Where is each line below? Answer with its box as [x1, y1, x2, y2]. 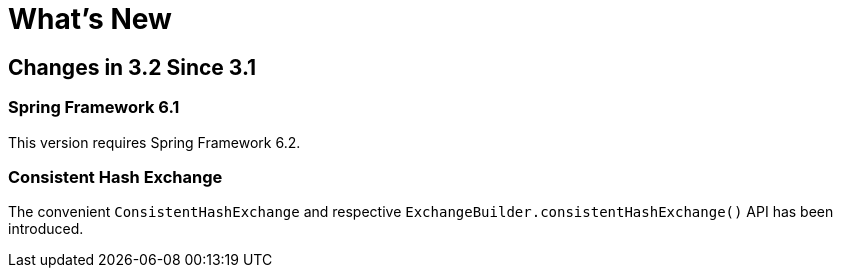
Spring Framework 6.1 [8, 97, 180, 118]
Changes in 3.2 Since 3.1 [8, 54, 257, 80]
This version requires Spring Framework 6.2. [8, 133, 301, 151]
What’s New [8, 2, 172, 36]
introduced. [8, 220, 84, 238]
